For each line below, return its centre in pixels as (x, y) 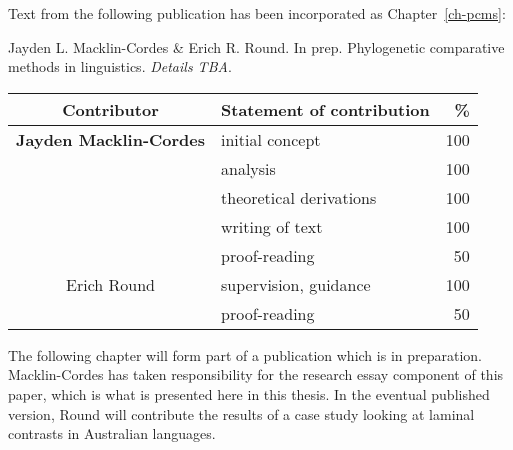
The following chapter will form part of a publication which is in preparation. (245, 354)
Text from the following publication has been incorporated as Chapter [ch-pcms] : (257, 13)
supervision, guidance (296, 284)
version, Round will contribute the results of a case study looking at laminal (241, 413)
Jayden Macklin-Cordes (111, 139)
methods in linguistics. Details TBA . (120, 66)
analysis (248, 168)
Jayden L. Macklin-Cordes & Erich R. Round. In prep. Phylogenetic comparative (256, 46)
